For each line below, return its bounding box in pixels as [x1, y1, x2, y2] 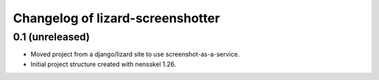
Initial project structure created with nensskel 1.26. [30, 60, 176, 68]
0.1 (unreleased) [13, 31, 91, 43]
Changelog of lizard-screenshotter [13, 10, 220, 26]
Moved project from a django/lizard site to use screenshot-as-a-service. [30, 50, 240, 58]
